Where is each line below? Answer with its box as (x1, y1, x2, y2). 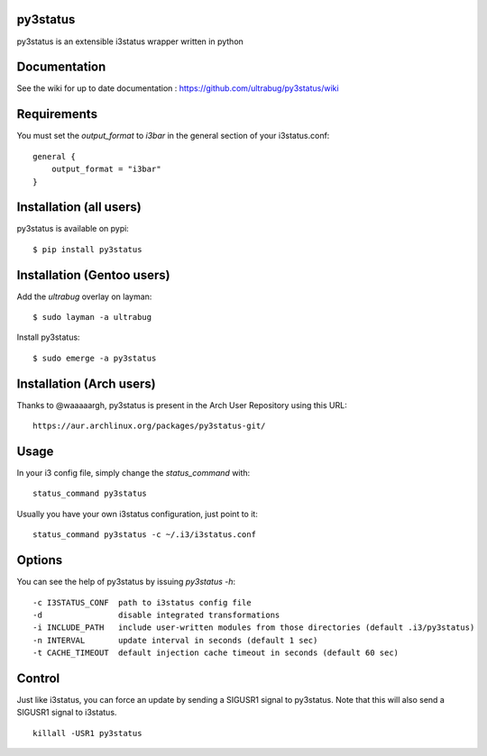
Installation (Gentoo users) (16, 267, 170, 283)
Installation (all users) (16, 199, 142, 215)
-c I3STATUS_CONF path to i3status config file (32, 597, 252, 607)
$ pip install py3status (32, 244, 142, 254)
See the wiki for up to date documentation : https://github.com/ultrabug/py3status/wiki (16, 83, 339, 94)
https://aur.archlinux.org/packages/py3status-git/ (32, 421, 266, 432)
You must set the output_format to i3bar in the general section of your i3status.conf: (16, 131, 330, 141)
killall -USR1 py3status (32, 728, 142, 738)
